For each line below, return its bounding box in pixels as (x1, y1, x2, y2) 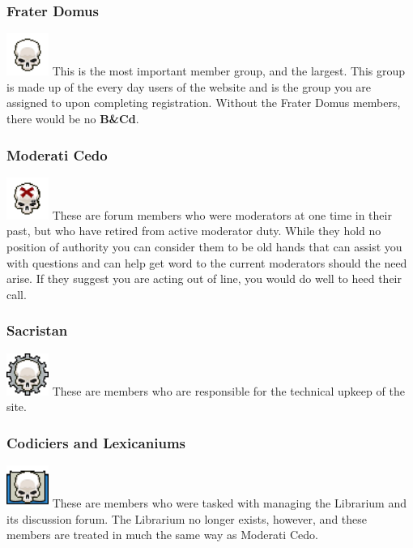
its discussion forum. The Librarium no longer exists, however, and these (6, 510, 368, 527)
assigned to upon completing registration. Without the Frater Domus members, (6, 94, 401, 111)
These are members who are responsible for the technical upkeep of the (52, 382, 405, 399)
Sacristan (6, 320, 68, 340)
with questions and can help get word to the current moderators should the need (6, 254, 407, 271)
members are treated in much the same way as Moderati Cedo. (6, 526, 318, 543)
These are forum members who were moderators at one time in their (52, 206, 392, 223)
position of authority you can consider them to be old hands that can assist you (6, 238, 402, 255)
